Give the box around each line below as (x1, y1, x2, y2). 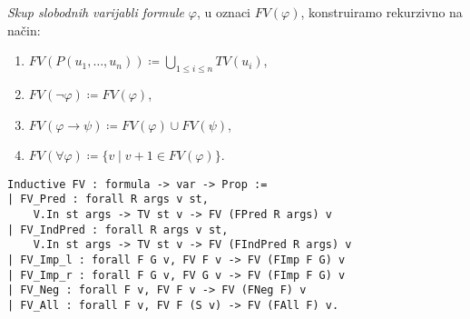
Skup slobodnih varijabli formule (7, 3, 185, 21)
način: (7, 20, 41, 39)
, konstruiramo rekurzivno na (300, 3, 463, 21)
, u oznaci (196, 3, 250, 21)
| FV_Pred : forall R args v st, (7, 193, 209, 206)
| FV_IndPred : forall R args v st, (7, 223, 229, 236)
